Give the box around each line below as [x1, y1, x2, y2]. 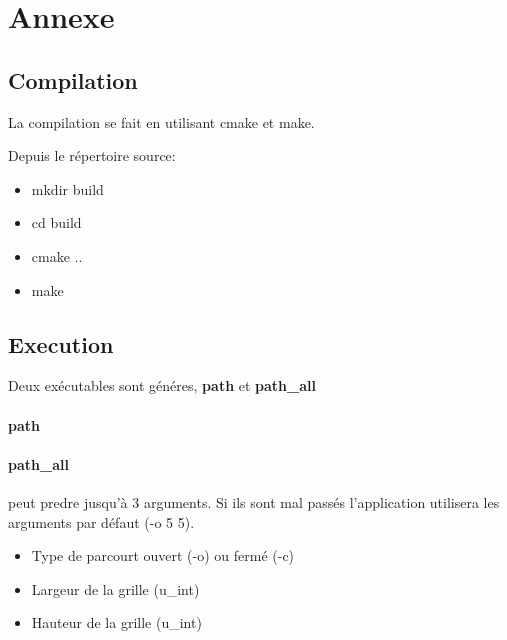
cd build [31, 212, 82, 233]
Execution [8, 328, 114, 359]
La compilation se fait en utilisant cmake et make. [8, 111, 315, 132]
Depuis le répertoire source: [8, 145, 176, 166]
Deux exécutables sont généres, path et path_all [8, 375, 316, 396]
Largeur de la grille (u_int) [31, 578, 200, 599]
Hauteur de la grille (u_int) [31, 612, 202, 633]
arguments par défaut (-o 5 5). [8, 511, 195, 532]
